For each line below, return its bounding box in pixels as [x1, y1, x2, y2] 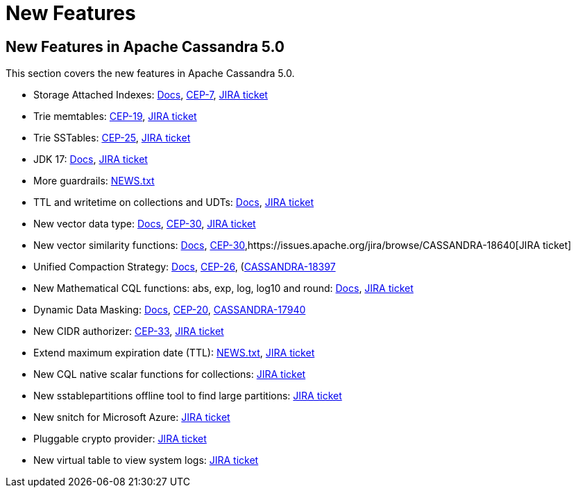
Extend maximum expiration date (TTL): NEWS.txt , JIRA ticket [33, 347, 315, 359]
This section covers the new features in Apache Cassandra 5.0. [6, 67, 295, 80]
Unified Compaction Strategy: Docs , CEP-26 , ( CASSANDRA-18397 [33, 261, 336, 273]
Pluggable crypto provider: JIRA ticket [33, 433, 207, 445]
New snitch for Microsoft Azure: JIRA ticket [33, 411, 230, 424]
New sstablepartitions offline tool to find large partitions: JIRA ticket [33, 390, 342, 402]
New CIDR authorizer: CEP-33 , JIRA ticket [33, 325, 224, 338]
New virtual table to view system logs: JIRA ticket [33, 454, 259, 467]
